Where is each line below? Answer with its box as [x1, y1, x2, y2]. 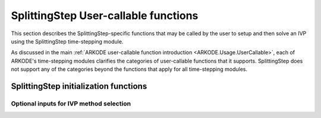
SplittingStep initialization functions [11, 81, 147, 91]
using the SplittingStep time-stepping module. [11, 38, 124, 45]
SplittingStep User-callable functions [11, 9, 199, 22]
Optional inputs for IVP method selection [11, 99, 131, 107]
